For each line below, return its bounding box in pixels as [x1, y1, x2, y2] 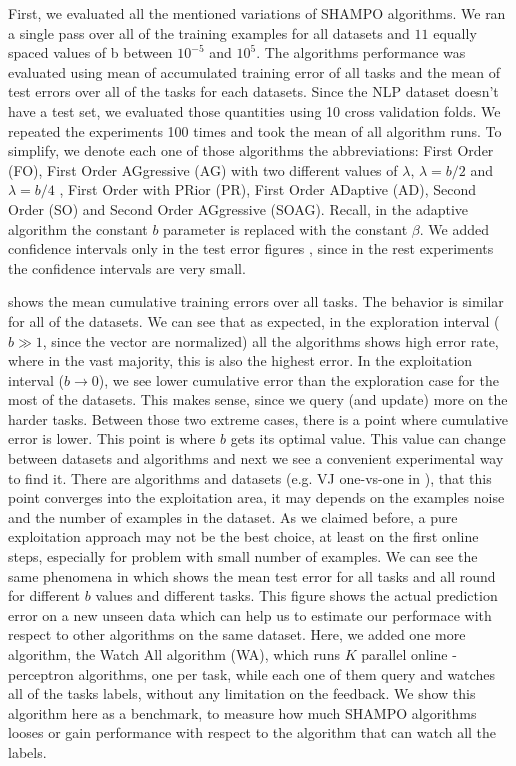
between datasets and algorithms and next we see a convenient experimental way [8, 448, 504, 469]
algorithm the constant [8, 218, 148, 239]
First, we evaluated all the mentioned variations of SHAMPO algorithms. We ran [8, 3, 506, 23]
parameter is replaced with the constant [163, 218, 408, 239]
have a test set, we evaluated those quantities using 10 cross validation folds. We [8, 100, 501, 121]
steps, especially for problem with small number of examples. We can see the [8, 546, 478, 567]
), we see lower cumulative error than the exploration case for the [98, 369, 499, 390]
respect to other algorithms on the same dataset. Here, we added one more [8, 624, 466, 645]
